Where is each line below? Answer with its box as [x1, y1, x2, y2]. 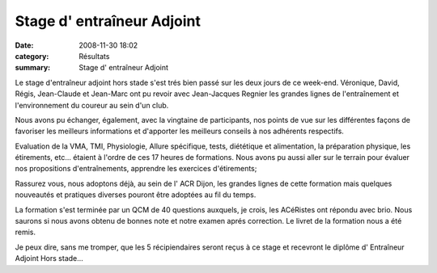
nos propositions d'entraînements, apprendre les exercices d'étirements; [15, 164, 257, 174]
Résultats [78, 51, 110, 61]
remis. [15, 227, 36, 237]
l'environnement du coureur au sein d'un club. [15, 100, 169, 110]
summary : [15, 63, 51, 73]
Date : [15, 40, 34, 50]
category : [15, 51, 49, 61]
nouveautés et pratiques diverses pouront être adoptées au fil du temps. [15, 190, 257, 199]
